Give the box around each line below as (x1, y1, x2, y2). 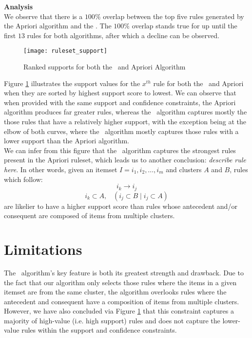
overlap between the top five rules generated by (103, 11, 244, 21)
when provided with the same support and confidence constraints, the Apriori (4, 97, 236, 107)
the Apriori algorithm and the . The (4, 21, 112, 31)
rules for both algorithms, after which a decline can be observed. (27, 30, 219, 40)
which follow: (4, 174, 43, 184)
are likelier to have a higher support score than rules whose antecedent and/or (4, 201, 237, 211)
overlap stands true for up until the (132, 21, 237, 31)
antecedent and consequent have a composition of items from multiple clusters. (4, 296, 239, 306)
